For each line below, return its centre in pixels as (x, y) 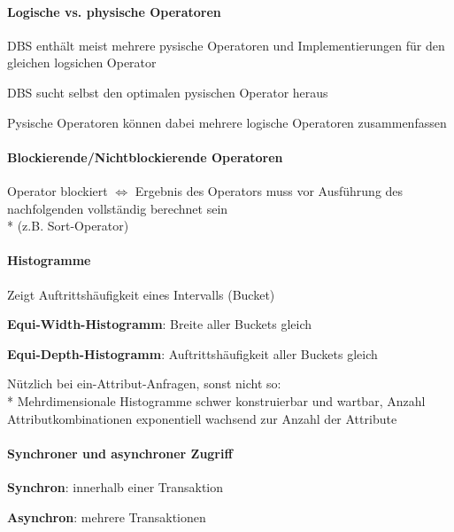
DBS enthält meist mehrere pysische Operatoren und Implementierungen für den (226, 45)
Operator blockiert (58, 190)
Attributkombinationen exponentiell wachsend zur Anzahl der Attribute (202, 418)
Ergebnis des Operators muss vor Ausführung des (269, 190)
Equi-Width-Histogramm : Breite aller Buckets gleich (160, 324)
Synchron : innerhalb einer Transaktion (115, 486)
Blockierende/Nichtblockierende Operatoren (145, 156)
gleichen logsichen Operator (82, 63)
